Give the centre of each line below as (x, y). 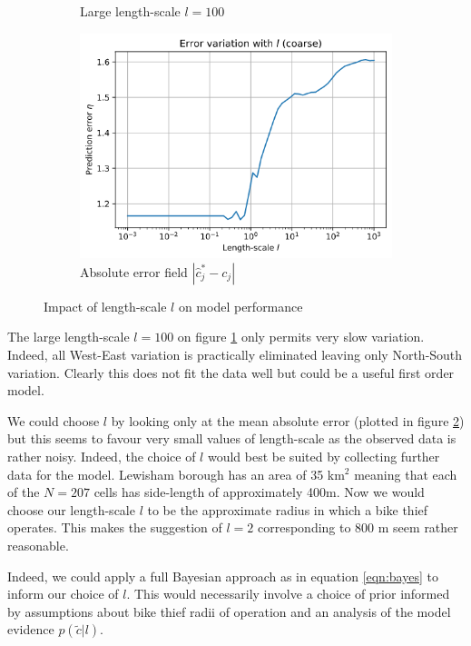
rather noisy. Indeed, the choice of (102, 456)
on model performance (240, 306)
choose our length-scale (71, 509)
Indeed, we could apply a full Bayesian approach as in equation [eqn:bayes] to (223, 576)
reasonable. (38, 545)
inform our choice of (63, 594)
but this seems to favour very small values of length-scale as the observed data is (232, 438)
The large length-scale (69, 337)
